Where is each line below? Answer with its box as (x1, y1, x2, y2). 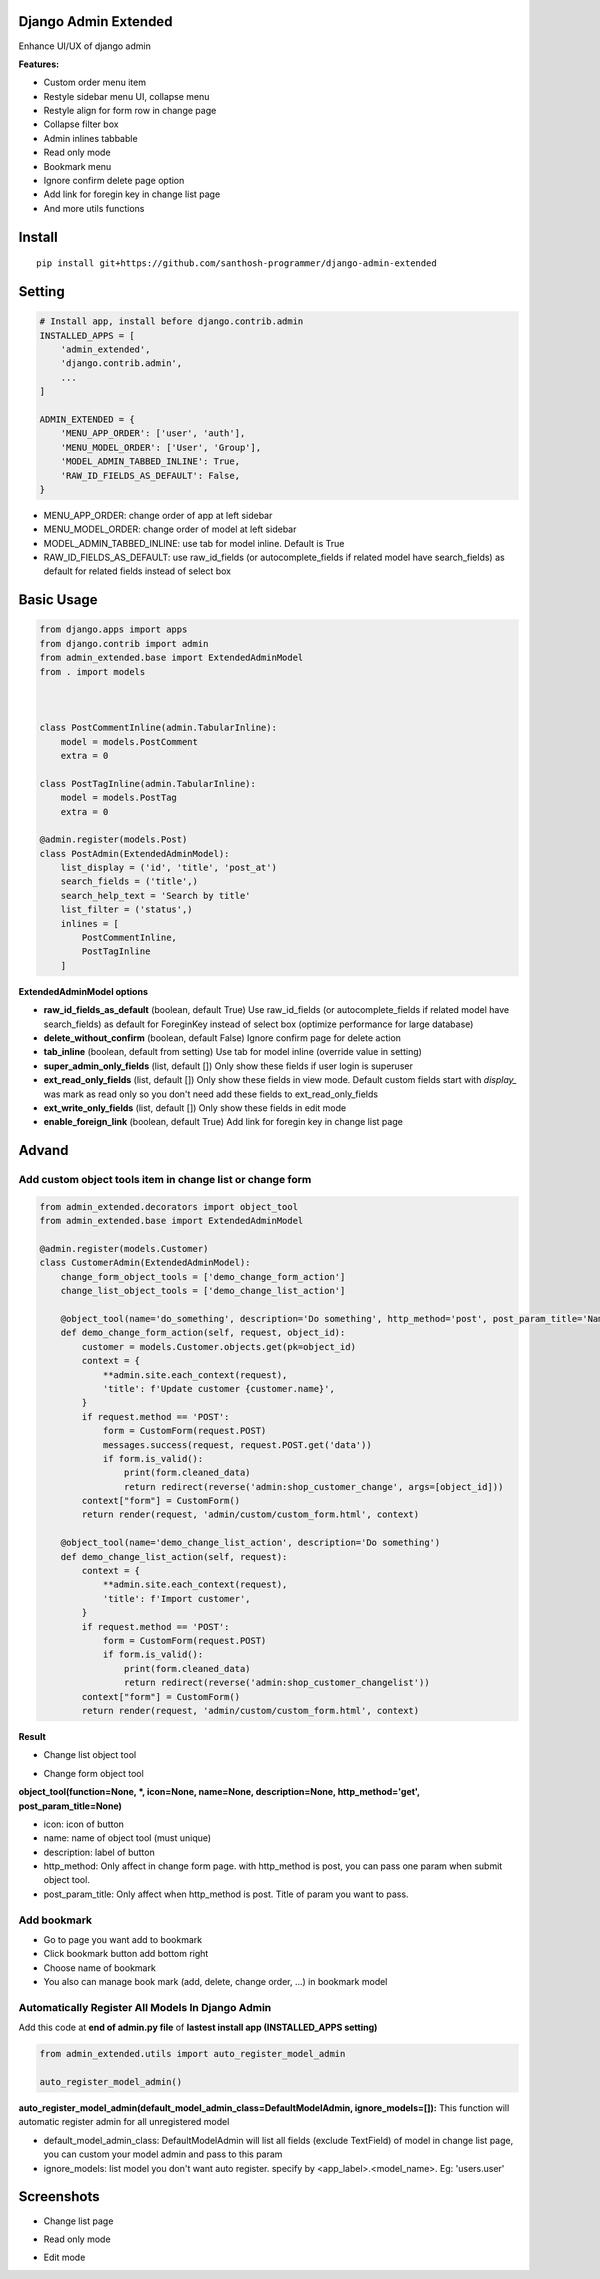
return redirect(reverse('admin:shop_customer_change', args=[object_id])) (123, 1481, 504, 1492)
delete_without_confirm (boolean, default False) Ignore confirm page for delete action (43, 1031, 402, 1044)
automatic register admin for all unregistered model (18, 2116, 230, 2128)
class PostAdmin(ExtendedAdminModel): (39, 848, 230, 859)
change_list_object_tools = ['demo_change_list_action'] (60, 1285, 346, 1297)
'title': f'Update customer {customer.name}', (102, 1383, 335, 1394)
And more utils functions (43, 202, 145, 214)
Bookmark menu (43, 160, 112, 172)
